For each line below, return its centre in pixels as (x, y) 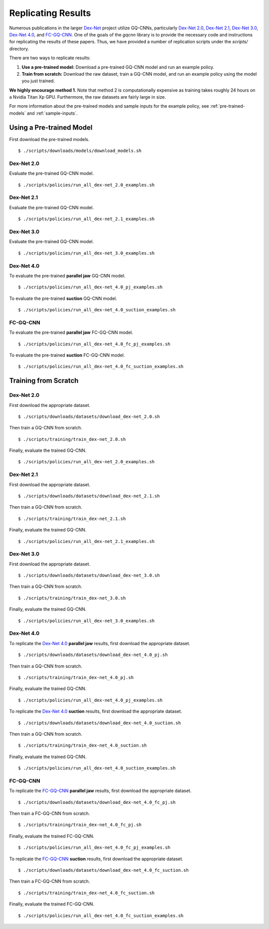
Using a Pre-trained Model (51, 127)
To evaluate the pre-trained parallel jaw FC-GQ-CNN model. (71, 332)
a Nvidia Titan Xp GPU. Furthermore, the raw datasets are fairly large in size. (88, 97)
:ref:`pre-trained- (227, 106)
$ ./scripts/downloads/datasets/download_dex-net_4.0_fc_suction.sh (103, 870)
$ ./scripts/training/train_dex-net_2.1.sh (72, 519)
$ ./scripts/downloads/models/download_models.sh (80, 151)
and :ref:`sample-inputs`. (52, 113)
